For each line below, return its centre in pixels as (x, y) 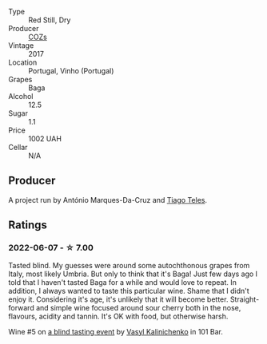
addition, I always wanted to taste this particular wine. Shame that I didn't (129, 291)
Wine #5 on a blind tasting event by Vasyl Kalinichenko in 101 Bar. (116, 331)
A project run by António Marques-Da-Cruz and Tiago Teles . (108, 200)
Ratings (28, 225)
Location (23, 62)
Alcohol (21, 96)
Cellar (18, 147)
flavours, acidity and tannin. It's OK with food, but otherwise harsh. (118, 316)
